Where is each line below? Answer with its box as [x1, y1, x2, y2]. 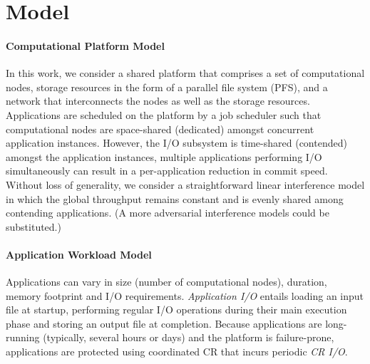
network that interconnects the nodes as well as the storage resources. [6, 93, 310, 108]
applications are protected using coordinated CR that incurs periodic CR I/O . [6, 344, 348, 359]
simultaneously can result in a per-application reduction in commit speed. [6, 163, 328, 178]
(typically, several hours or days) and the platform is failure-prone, [43, 330, 334, 345]
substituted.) [6, 219, 61, 234]
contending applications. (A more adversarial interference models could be [6, 205, 329, 220]
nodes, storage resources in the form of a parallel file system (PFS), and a [6, 79, 328, 94]
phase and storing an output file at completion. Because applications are [6, 316, 322, 331]
